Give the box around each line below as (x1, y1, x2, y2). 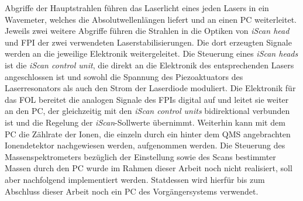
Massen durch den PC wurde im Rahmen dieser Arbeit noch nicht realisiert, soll (5, 162, 292, 174)
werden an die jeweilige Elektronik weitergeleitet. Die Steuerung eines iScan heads (5, 47, 298, 60)
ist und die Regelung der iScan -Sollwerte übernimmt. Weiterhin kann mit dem (5, 116, 285, 128)
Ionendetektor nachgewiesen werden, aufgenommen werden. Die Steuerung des (5, 139, 285, 151)
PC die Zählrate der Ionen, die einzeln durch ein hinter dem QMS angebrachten (5, 127, 291, 140)
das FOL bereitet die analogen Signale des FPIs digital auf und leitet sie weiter (5, 93, 289, 105)
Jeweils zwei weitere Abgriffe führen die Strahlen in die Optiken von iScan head (5, 25, 290, 37)
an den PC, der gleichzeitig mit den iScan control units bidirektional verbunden (5, 105, 290, 117)
